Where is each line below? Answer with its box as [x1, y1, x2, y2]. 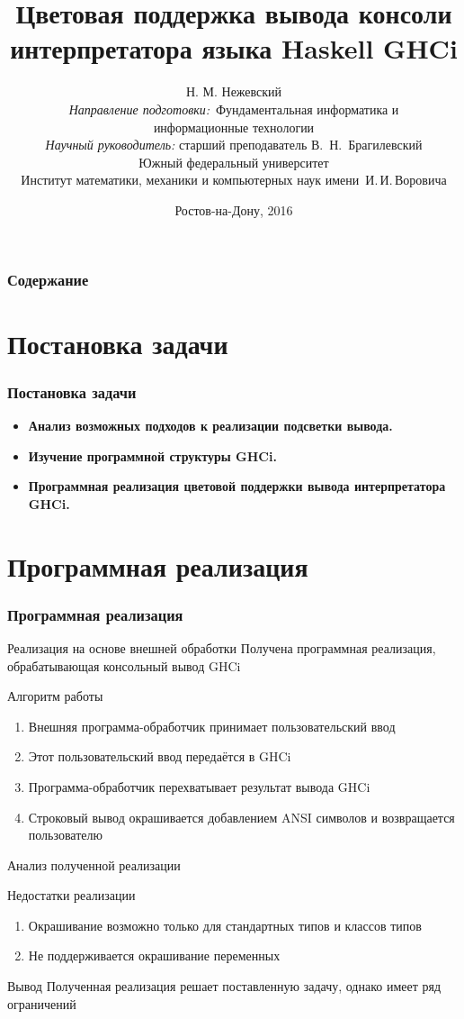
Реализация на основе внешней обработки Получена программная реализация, [7, 638, 436, 657]
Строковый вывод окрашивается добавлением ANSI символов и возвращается [28, 807, 455, 826]
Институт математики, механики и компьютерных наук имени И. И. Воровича [21, 170, 447, 189]
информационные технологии [153, 117, 315, 136]
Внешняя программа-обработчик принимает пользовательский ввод [28, 716, 396, 735]
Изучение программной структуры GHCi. [28, 446, 277, 465]
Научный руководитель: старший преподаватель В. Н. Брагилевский [45, 135, 423, 154]
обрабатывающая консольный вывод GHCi [7, 656, 241, 675]
